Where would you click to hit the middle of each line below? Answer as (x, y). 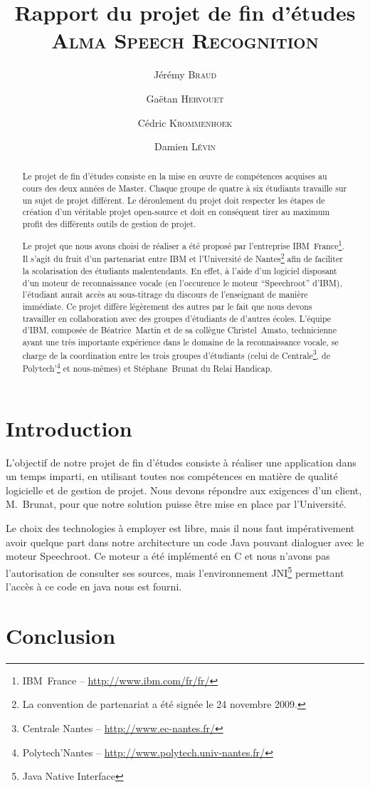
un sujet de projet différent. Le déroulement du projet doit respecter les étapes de (174, 200)
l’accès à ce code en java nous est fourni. (94, 587)
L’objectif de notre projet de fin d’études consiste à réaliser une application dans (181, 462)
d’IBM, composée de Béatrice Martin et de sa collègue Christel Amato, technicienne (179, 330)
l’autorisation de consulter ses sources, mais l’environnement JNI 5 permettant (175, 571)
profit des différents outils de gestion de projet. (109, 224)
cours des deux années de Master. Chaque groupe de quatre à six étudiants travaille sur (185, 188)
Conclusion (61, 635)
